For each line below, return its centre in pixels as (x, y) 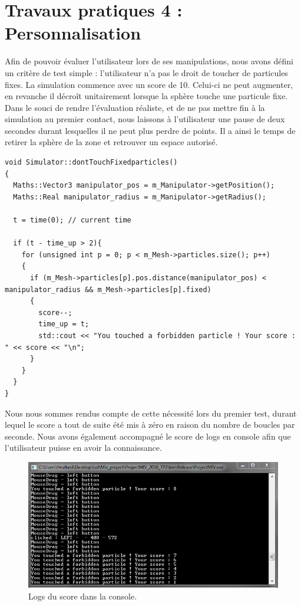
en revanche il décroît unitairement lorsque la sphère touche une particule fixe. (146, 96)
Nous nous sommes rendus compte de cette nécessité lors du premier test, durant (151, 413)
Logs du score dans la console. (83, 596)
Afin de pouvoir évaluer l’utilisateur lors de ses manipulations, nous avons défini (149, 61)
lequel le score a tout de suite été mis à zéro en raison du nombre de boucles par (150, 425)
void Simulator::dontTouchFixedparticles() (91, 163)
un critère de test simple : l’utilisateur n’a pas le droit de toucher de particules (146, 72)
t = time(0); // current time (72, 220)
